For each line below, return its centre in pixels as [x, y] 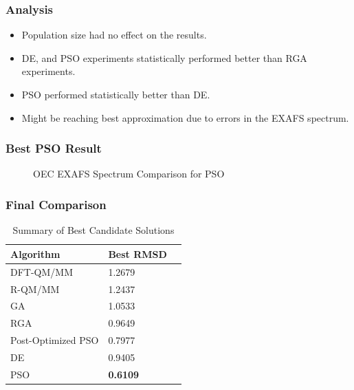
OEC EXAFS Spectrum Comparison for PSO [129, 174]
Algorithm [35, 253]
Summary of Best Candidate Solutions [93, 230]
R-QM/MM [35, 289]
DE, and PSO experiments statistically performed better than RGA [164, 57]
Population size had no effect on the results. [114, 35]
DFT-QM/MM [42, 271]
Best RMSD [137, 253]
